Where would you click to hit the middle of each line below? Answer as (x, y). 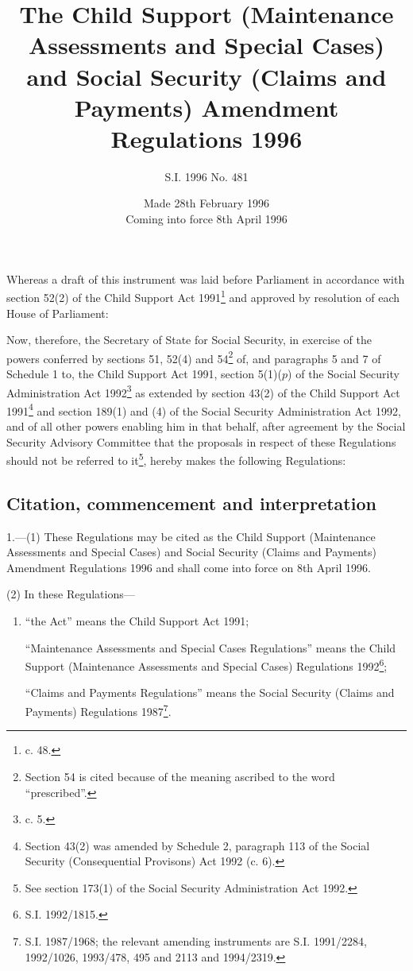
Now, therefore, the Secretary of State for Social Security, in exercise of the (189, 340)
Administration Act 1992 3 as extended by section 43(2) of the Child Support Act (203, 391)
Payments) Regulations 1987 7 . (98, 710)
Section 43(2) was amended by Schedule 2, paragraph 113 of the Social (197, 845)
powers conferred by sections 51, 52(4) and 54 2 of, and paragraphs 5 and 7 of (194, 357)
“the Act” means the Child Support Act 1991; (137, 621)
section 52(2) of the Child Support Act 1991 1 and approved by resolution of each (203, 296)
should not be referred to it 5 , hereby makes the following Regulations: (176, 459)
